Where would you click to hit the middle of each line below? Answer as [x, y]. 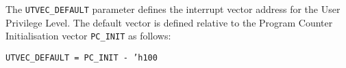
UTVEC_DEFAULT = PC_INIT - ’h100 [82, 57]
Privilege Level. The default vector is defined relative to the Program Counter [169, 22]
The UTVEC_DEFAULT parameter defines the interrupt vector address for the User [173, 9]
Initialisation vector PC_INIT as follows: [88, 36]
